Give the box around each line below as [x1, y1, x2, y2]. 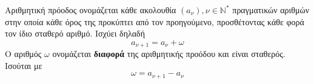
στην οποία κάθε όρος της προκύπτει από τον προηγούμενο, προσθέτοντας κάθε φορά [5, 15, 304, 28]
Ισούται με [5, 59, 42, 71]
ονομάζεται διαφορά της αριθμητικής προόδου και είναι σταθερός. [52, 47, 286, 60]
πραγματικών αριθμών [232, 4, 310, 16]
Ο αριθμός [5, 47, 42, 60]
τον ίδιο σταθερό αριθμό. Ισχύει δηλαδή [5, 27, 145, 40]
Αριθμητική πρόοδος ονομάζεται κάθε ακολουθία [5, 4, 176, 16]
